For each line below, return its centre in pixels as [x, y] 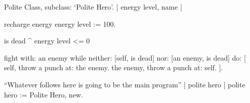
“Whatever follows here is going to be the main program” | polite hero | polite [125, 84]
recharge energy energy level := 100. [60, 23]
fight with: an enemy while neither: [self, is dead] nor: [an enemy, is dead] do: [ [125, 57]
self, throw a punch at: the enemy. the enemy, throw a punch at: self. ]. [114, 67]
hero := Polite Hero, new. [44, 94]
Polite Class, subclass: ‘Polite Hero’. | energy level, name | [93, 7]
